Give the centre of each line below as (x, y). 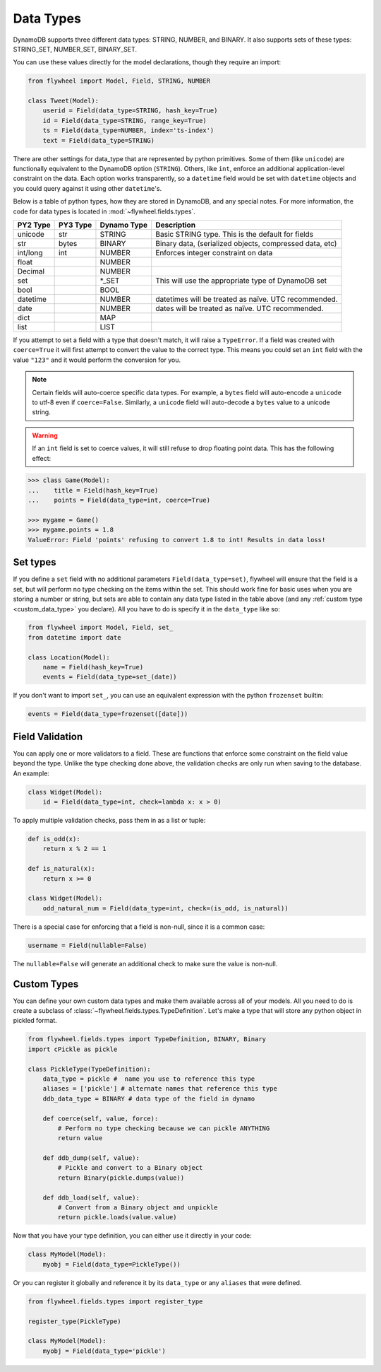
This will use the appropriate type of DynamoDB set (241, 281)
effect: (42, 458)
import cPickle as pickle (73, 1049)
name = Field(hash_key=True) (93, 667)
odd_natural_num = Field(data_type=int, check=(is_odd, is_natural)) (165, 908)
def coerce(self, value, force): (101, 1118)
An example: (31, 773)
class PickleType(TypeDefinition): (89, 1069)
